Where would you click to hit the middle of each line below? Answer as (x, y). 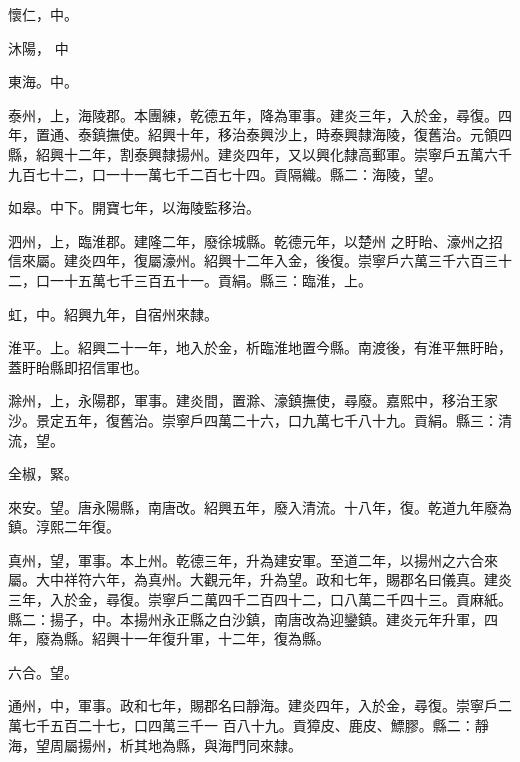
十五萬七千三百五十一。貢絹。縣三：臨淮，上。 (217, 279)
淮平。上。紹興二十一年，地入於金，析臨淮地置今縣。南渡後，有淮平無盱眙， (260, 347)
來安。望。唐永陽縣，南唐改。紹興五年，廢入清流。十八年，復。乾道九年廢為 (260, 506)
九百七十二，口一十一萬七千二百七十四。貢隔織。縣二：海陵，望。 (225, 173)
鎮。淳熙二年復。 (64, 526)
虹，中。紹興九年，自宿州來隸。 (113, 313)
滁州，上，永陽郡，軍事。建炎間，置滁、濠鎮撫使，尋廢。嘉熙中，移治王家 (253, 400)
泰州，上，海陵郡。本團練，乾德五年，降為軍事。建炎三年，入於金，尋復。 (253, 114)
